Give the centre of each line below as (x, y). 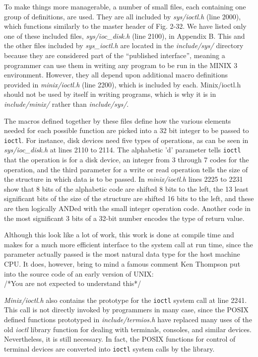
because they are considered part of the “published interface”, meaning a (115, 55)
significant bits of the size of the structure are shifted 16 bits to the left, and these (129, 198)
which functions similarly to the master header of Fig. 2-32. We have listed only (125, 26)
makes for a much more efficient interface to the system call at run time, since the (129, 244)
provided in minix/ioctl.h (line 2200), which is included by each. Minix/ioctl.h (123, 84)
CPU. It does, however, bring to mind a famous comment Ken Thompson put (122, 263)
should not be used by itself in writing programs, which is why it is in (110, 94)
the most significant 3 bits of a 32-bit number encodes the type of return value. (124, 218)
